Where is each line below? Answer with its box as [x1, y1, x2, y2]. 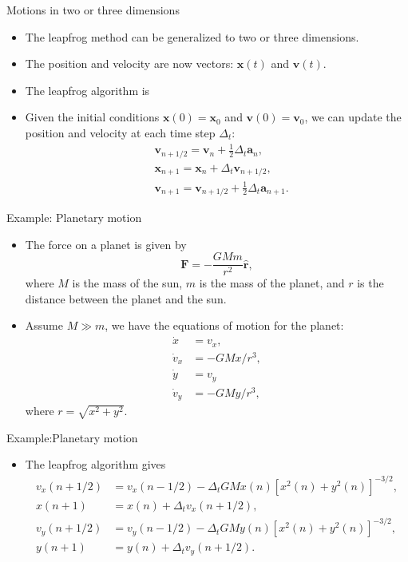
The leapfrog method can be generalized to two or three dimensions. [25, 28, 359, 45]
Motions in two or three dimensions [6, 2, 180, 18]
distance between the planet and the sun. [25, 290, 227, 307]
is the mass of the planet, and [199, 275, 345, 291]
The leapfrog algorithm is [25, 81, 150, 98]
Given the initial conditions [25, 109, 160, 125]
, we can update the [304, 109, 402, 125]
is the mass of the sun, [72, 275, 183, 291]
